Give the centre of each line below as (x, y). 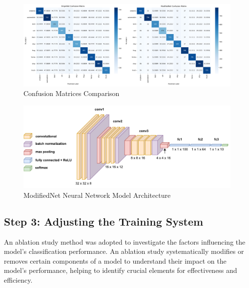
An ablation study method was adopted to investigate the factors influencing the (125, 241)
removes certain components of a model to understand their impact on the (115, 260)
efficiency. (18, 279)
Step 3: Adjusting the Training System (104, 221)
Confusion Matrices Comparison (72, 93)
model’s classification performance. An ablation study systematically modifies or (124, 251)
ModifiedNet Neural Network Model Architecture (97, 195)
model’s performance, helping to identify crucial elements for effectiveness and (121, 270)
